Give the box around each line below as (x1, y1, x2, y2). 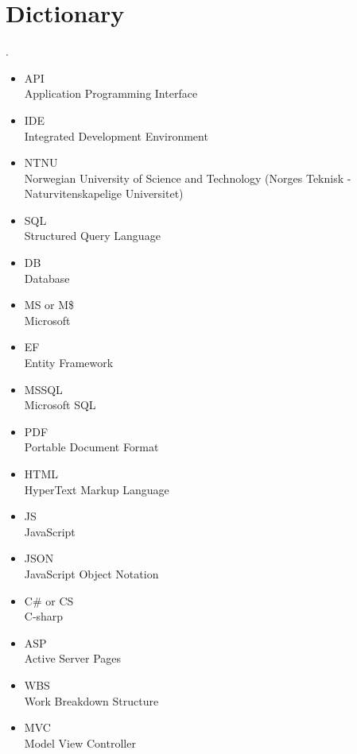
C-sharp (24, 608, 64, 624)
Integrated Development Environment (24, 127, 208, 144)
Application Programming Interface (24, 85, 198, 102)
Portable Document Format (24, 439, 159, 455)
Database (24, 269, 70, 286)
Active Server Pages (24, 650, 122, 667)
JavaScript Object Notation (24, 565, 159, 582)
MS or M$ (24, 296, 75, 313)
